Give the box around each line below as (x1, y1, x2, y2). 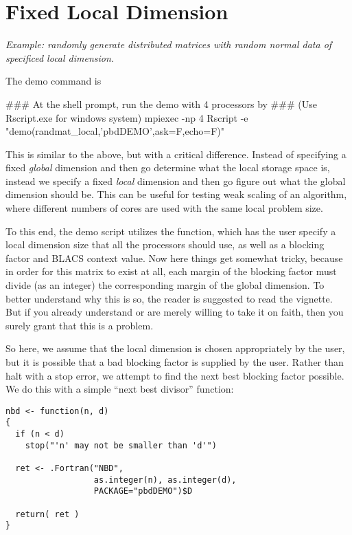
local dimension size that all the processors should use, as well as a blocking (5, 237, 325, 252)
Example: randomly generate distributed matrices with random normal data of (5, 37, 332, 52)
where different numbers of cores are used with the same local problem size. (5, 201, 323, 215)
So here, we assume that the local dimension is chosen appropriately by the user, (5, 341, 345, 356)
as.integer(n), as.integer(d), (93, 474, 237, 485)
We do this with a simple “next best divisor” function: (5, 382, 234, 396)
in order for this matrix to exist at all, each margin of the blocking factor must (5, 264, 337, 279)
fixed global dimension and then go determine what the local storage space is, (5, 160, 330, 175)
